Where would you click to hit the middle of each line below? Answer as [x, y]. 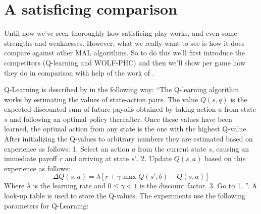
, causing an [230, 148]
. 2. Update [154, 158]
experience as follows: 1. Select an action [67, 148]
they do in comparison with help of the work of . [79, 72]
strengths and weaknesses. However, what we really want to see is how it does [124, 43]
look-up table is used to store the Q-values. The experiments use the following [125, 196]
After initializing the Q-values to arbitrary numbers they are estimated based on [128, 139]
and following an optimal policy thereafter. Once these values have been [121, 119]
